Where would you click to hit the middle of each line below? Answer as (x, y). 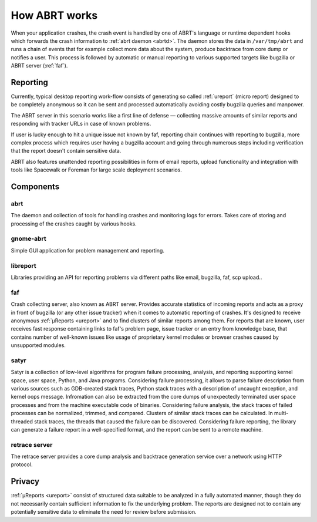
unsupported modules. (38, 345)
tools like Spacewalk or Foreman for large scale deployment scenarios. (96, 170)
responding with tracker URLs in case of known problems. (81, 124)
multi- (281, 413)
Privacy (25, 481)
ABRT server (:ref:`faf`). (39, 66)
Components (35, 186)
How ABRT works (54, 15)
